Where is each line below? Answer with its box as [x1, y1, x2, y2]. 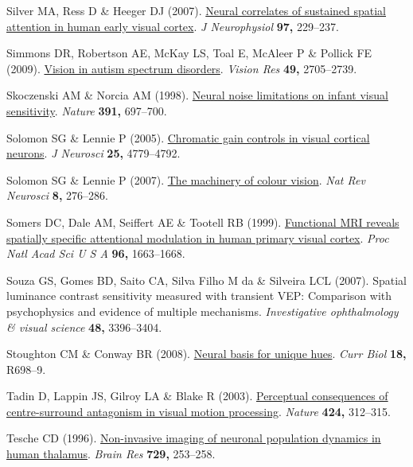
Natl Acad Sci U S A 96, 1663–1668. [6, 245, 185, 262]
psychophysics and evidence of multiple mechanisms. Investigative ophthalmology [6, 302, 399, 319]
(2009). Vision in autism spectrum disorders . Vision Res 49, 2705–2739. [6, 60, 357, 76]
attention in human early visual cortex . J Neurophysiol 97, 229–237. [6, 18, 339, 34]
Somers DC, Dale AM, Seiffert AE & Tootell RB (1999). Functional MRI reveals [6, 213, 399, 230]
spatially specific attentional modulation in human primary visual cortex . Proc [6, 229, 389, 246]
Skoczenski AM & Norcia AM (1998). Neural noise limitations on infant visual [6, 87, 388, 103]
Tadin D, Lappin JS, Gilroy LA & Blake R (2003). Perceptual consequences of [6, 387, 388, 404]
